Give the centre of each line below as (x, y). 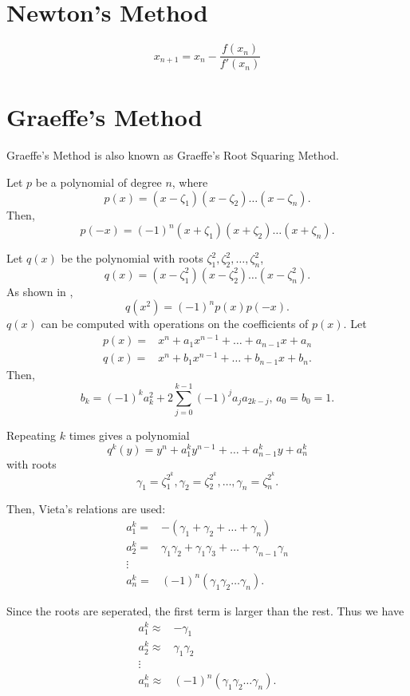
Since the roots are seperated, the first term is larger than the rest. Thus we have (205, 610)
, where (190, 182)
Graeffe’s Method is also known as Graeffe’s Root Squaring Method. (173, 155)
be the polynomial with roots (132, 258)
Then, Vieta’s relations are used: (86, 509)
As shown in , (40, 291)
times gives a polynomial (129, 435)
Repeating (32, 435)
